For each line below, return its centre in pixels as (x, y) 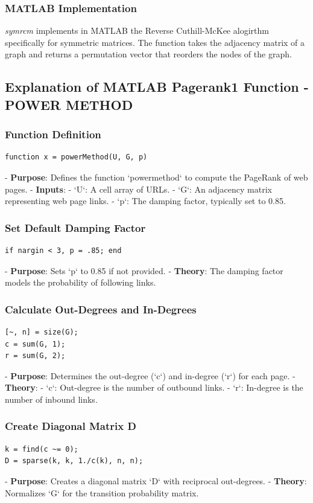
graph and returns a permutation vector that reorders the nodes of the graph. (148, 54)
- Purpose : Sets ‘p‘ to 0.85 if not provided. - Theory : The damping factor (144, 270)
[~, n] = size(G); (42, 332)
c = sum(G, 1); (35, 344)
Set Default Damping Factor (75, 227)
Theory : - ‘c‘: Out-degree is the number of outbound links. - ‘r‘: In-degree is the (154, 387)
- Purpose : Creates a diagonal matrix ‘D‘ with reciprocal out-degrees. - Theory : (156, 480)
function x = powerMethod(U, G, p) (76, 157)
